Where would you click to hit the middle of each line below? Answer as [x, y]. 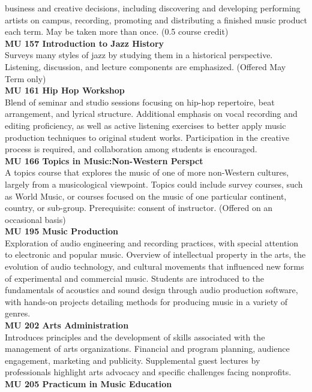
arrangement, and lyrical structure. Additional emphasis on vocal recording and [151, 114]
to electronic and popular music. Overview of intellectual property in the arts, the [155, 254]
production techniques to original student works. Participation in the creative [147, 137]
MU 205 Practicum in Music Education [88, 384]
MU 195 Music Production [62, 231]
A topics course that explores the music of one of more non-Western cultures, [147, 172]
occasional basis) [35, 219]
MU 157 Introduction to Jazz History [85, 43]
